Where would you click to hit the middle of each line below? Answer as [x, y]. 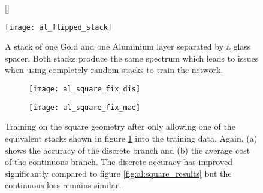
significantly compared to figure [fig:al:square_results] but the [118, 173]
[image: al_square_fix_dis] [85, 89]
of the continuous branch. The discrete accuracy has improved [119, 162]
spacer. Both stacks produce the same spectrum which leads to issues [132, 58]
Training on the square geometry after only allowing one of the [120, 126]
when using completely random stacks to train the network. [114, 70]
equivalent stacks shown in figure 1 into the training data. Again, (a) [131, 138]
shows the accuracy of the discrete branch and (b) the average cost [128, 150]
